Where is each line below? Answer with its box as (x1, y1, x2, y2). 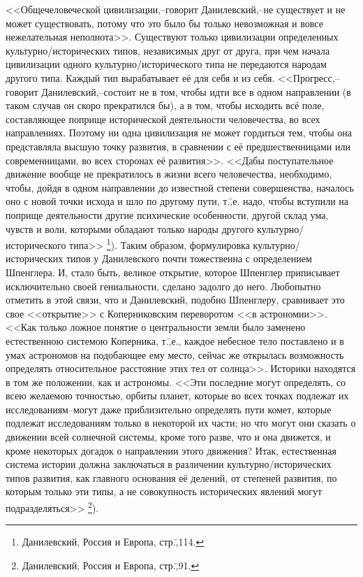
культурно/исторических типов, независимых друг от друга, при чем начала (6, 43, 330, 57)
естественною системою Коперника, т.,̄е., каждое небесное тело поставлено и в (6, 333, 344, 348)
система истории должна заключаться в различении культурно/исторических (6, 457, 332, 471)
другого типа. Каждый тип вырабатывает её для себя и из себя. (6, 70, 275, 85)
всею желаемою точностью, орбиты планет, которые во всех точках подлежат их (6, 388, 349, 403)
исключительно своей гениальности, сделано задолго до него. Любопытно (6, 278, 321, 293)
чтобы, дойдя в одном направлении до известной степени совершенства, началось (6, 180, 354, 194)
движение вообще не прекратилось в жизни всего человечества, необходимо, (6, 166, 332, 181)
